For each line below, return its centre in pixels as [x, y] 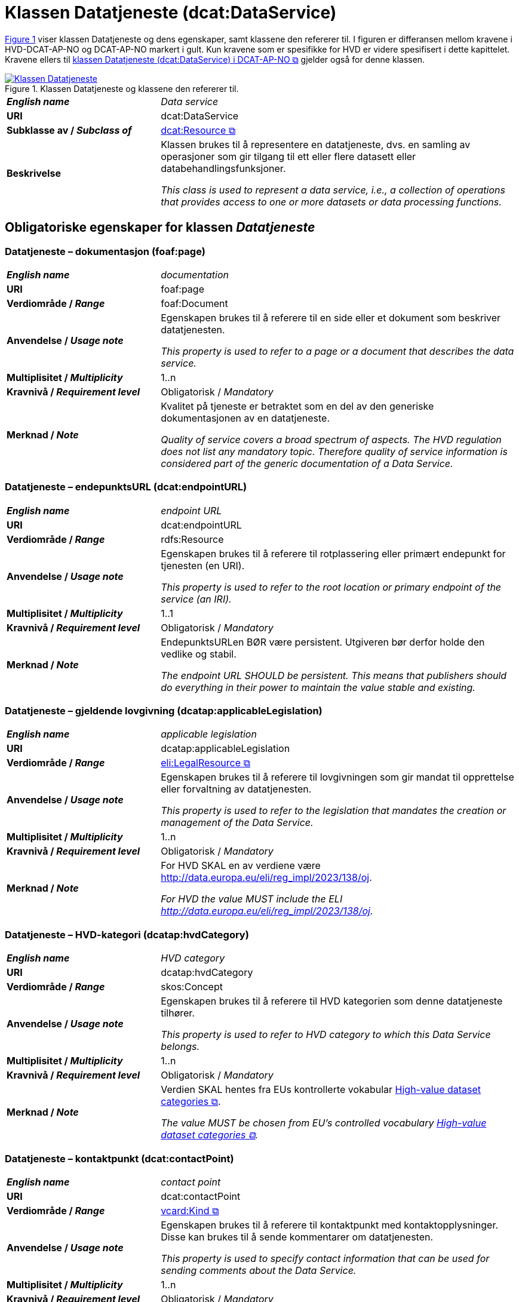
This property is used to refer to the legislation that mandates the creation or [334, 811]
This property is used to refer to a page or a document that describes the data [337, 351]
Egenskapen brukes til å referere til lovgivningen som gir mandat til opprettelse [337, 777]
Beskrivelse [34, 173]
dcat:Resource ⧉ [198, 130]
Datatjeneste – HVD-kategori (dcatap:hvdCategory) [127, 934]
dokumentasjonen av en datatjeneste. [245, 418]
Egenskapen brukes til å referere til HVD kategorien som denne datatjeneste [332, 1001]
